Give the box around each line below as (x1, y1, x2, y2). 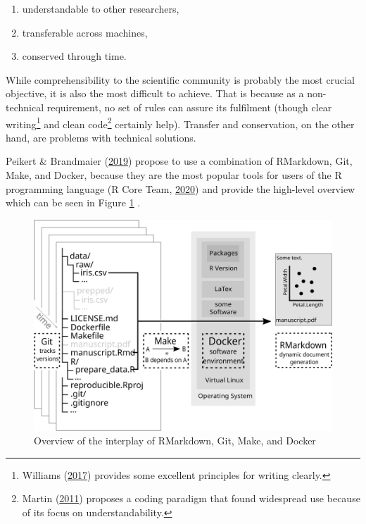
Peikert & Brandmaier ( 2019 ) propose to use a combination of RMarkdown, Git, (6, 154, 353, 168)
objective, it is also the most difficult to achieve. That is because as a (6, 86, 304, 101)
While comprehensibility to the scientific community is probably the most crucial (6, 72, 355, 87)
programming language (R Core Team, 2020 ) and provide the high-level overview (6, 181, 355, 196)
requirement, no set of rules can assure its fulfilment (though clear (46, 99, 332, 114)
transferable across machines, (22, 25, 148, 39)
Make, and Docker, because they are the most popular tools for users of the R (6, 168, 342, 182)
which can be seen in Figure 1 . (6, 195, 141, 210)
